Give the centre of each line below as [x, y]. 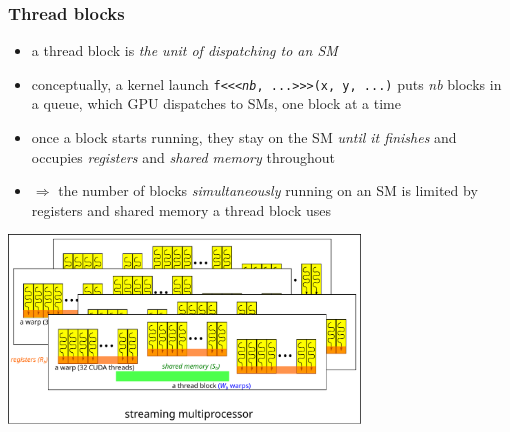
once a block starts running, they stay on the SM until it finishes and [244, 137]
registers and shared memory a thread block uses [181, 209]
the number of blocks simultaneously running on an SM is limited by [268, 190]
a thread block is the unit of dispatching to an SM [184, 50]
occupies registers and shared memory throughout [183, 156]
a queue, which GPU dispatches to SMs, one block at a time [216, 103]
